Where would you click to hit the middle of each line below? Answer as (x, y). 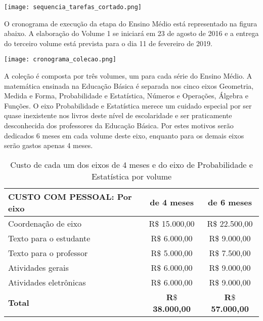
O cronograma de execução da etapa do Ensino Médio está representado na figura (131, 23)
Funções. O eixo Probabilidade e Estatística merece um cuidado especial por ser (128, 105)
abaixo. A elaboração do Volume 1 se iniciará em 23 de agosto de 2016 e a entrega (131, 33)
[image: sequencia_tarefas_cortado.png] (73, 7)
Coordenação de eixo (45, 223)
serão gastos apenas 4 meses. (49, 145)
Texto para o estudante (49, 238)
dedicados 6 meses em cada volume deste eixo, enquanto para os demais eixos (124, 135)
